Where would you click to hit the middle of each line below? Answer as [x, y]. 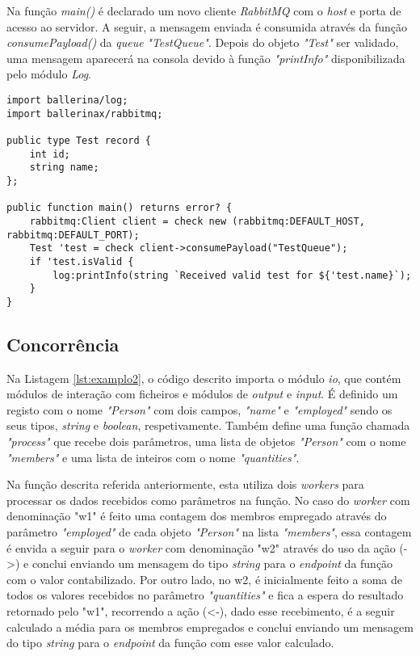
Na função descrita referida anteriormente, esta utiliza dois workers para [185, 484]
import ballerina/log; [67, 100]
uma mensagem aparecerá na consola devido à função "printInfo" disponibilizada [206, 58]
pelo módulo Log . [49, 74]
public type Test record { [79, 140]
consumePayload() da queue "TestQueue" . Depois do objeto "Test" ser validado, [203, 42]
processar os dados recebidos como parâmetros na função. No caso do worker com [208, 500]
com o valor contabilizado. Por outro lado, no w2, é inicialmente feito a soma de [204, 579]
